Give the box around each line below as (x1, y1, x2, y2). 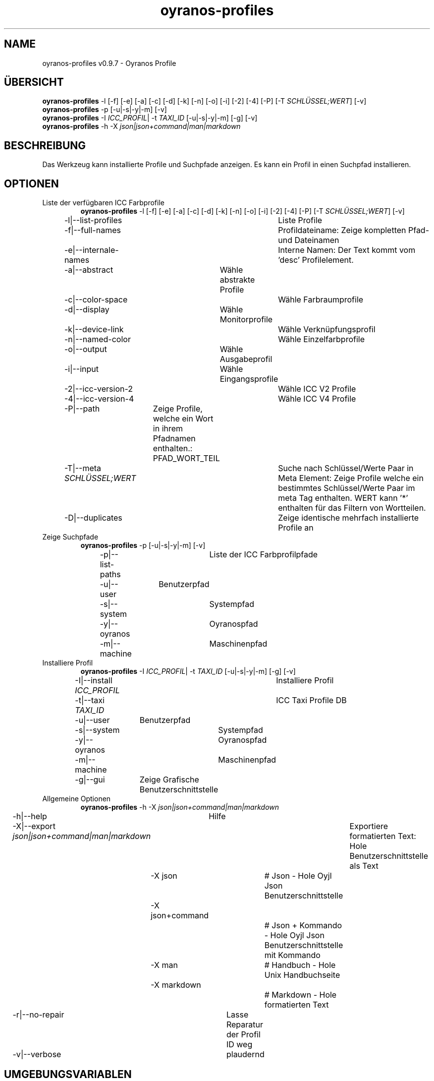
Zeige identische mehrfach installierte (278, 513, 419, 523)
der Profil (226, 1029, 261, 1040)
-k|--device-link (64, 324, 124, 335)
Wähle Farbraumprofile (278, 295, 364, 305)
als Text (349, 861, 379, 871)
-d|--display (64, 304, 109, 315)
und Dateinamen (278, 235, 339, 245)
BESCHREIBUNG (4, 139, 86, 152)
